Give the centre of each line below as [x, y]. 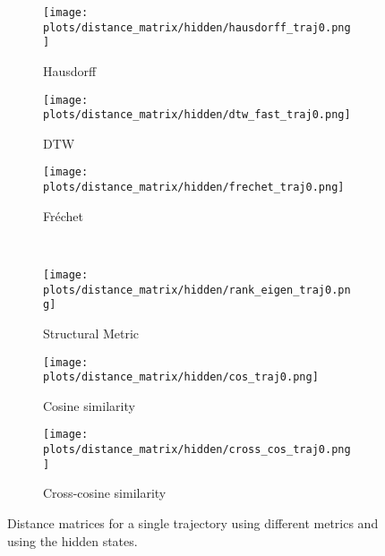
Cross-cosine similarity [105, 493]
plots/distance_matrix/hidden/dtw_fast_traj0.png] [197, 115]
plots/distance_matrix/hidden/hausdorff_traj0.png [197, 27]
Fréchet [63, 215]
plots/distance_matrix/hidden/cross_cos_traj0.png [197, 450]
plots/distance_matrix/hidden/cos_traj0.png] [181, 377]
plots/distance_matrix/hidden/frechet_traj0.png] [194, 188]
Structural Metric [91, 333]
